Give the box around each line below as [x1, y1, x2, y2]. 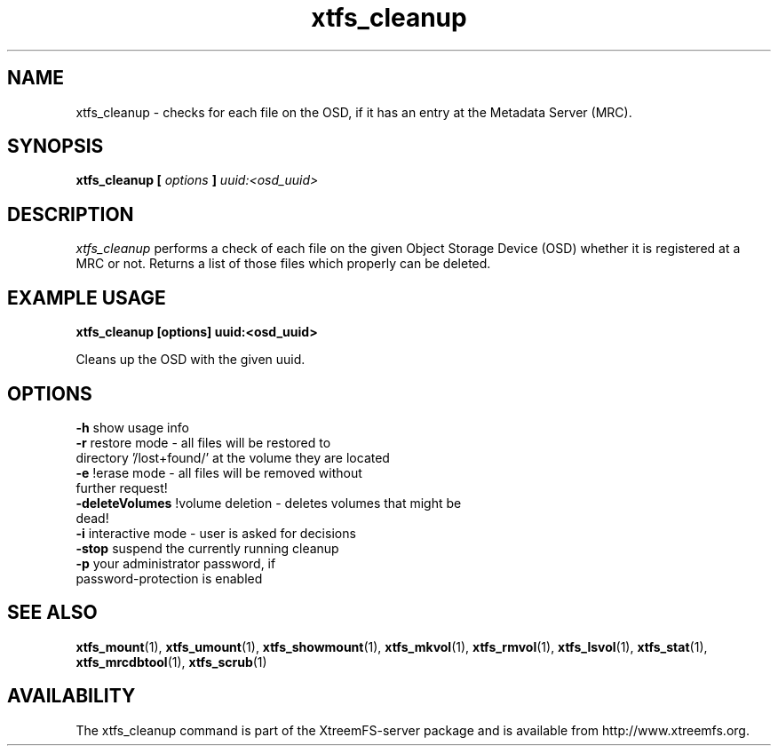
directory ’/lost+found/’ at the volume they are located [75, 449, 390, 465]
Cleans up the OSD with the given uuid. [75, 352, 306, 368]
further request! [75, 480, 168, 495]
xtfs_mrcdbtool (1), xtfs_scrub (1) [75, 654, 267, 670]
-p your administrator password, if [75, 555, 276, 571]
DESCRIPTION [7, 202, 134, 226]
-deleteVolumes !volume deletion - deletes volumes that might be [75, 495, 462, 511]
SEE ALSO [7, 601, 98, 624]
